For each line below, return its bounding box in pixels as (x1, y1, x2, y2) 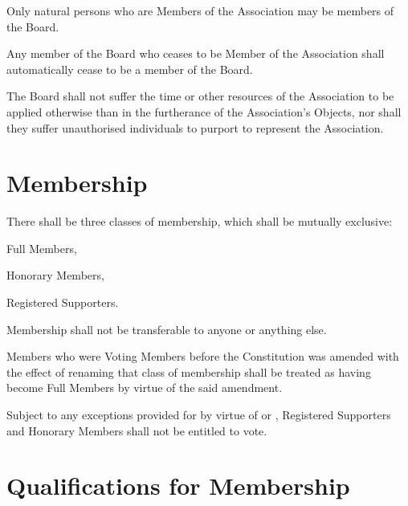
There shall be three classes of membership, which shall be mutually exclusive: (6, 213, 393, 230)
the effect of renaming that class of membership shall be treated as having (6, 363, 371, 380)
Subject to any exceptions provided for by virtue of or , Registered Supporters (6, 406, 391, 423)
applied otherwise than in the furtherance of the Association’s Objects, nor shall (6, 103, 402, 120)
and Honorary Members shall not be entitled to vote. (6, 422, 267, 439)
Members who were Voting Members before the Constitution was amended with (6, 348, 399, 365)
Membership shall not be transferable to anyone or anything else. (6, 320, 327, 337)
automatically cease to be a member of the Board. (6, 60, 253, 77)
